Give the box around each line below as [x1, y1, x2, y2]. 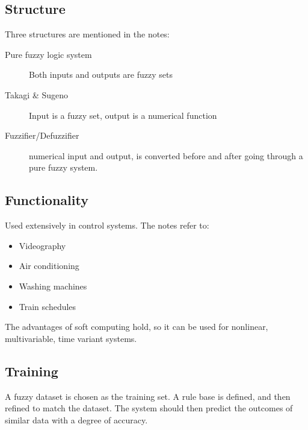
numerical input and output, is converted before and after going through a [29, 149, 303, 162]
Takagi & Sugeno [5, 88, 69, 101]
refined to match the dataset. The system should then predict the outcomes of [5, 402, 293, 414]
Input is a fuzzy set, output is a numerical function [29, 109, 217, 121]
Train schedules [19, 300, 76, 312]
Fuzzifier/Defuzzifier [5, 129, 79, 142]
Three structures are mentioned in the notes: [5, 28, 170, 40]
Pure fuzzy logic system [5, 48, 92, 60]
